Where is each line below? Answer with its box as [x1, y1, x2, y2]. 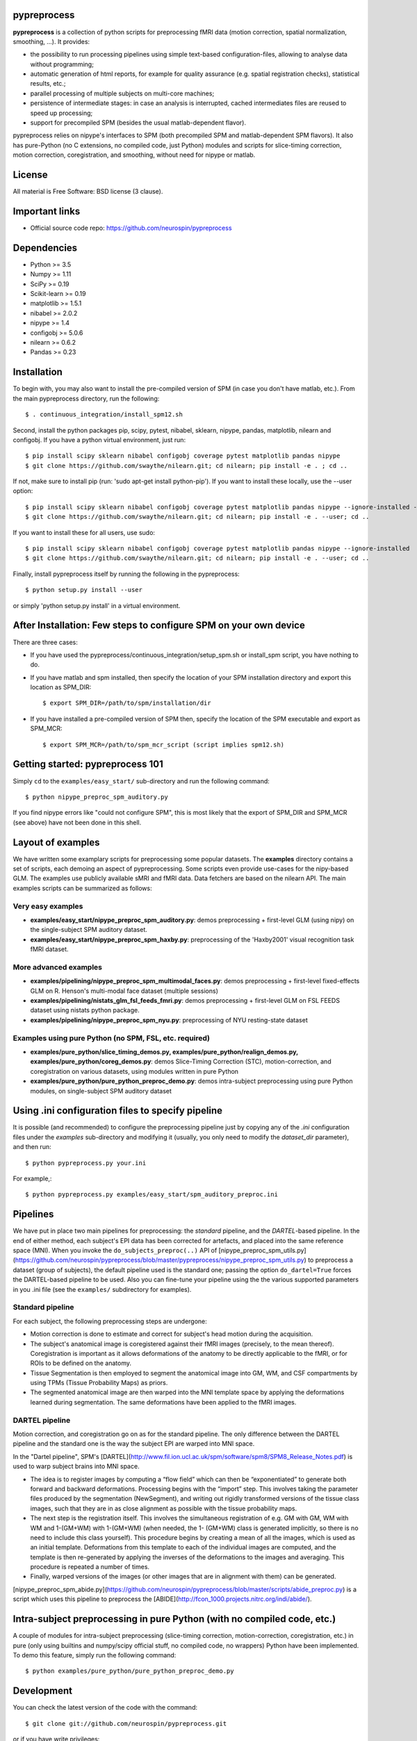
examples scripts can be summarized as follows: [13, 884, 152, 892]
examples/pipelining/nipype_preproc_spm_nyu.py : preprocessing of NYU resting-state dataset [30, 1015, 309, 1024]
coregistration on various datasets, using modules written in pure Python [30, 1067, 239, 1075]
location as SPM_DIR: [30, 683, 92, 692]
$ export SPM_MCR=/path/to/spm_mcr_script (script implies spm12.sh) [42, 740, 285, 749]
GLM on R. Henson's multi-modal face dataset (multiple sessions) [30, 986, 219, 995]
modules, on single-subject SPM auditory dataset [30, 1086, 172, 1095]
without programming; [30, 60, 94, 68]
